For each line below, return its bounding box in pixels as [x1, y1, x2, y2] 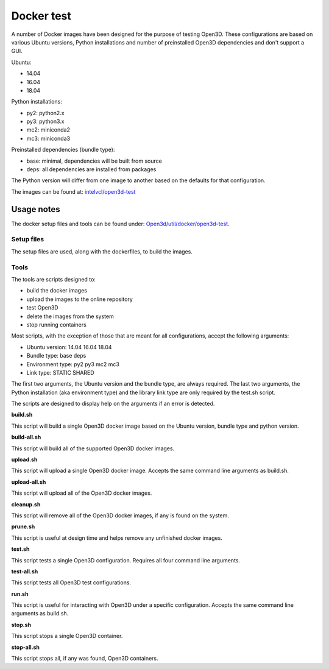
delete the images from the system [26, 313, 114, 320]
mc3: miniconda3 [26, 135, 70, 142]
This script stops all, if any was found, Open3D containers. [11, 655, 158, 662]
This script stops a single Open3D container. [11, 632, 123, 640]
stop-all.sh [11, 643, 40, 651]
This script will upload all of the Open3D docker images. [11, 489, 152, 497]
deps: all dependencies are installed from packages [26, 166, 157, 173]
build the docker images [26, 287, 88, 294]
